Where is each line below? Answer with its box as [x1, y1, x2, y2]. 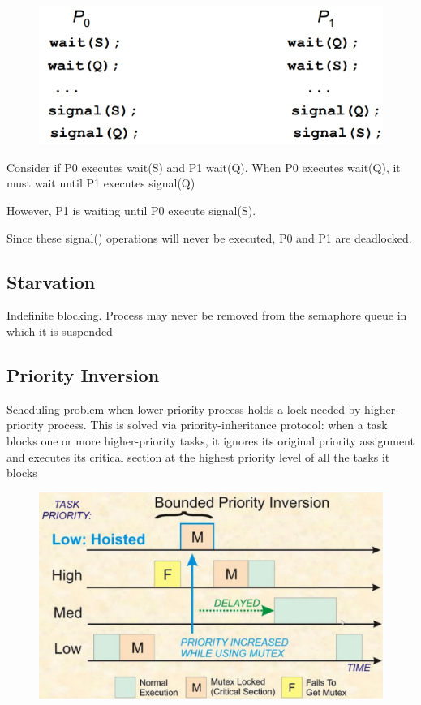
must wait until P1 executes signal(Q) [6, 174, 195, 191]
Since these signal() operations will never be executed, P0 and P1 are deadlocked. [6, 229, 412, 246]
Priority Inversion [6, 363, 160, 388]
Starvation [6, 269, 96, 294]
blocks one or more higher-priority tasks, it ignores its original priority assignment [6, 432, 415, 449]
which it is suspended [6, 323, 113, 340]
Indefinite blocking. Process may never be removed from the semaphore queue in [6, 307, 407, 324]
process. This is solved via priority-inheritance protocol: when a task [47, 416, 388, 433]
